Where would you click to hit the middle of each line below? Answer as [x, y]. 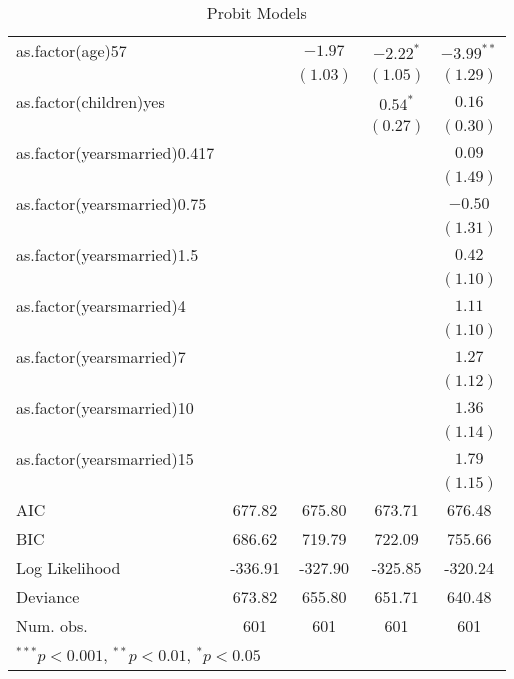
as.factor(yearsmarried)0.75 [111, 203]
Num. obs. [52, 625]
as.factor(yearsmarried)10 [105, 407]
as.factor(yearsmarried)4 [101, 305]
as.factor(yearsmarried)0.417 [115, 152]
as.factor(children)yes [90, 101]
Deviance [48, 596]
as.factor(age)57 [71, 50]
